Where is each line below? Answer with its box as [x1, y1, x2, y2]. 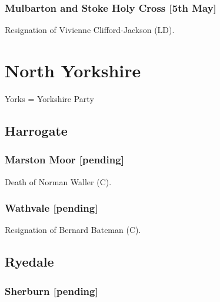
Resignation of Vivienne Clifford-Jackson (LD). [5, 24, 175, 36]
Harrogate [5, 121, 68, 139]
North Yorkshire [5, 58, 141, 82]
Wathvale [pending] [5, 201, 98, 215]
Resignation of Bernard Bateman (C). [5, 224, 141, 236]
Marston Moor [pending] [5, 152, 124, 167]
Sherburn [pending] [5, 283, 98, 298]
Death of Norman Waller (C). [5, 175, 112, 188]
